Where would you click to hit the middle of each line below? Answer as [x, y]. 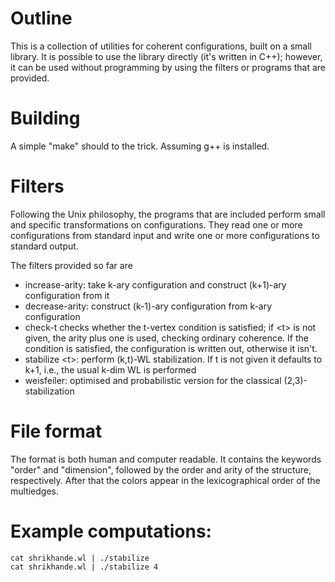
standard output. [44, 246]
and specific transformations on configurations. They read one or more [156, 224]
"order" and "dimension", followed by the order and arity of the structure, [161, 469]
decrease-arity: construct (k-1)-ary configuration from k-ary [148, 306]
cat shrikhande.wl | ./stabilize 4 [84, 567]
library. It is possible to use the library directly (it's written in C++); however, [166, 56]
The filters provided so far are [71, 265]
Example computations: [111, 531]
